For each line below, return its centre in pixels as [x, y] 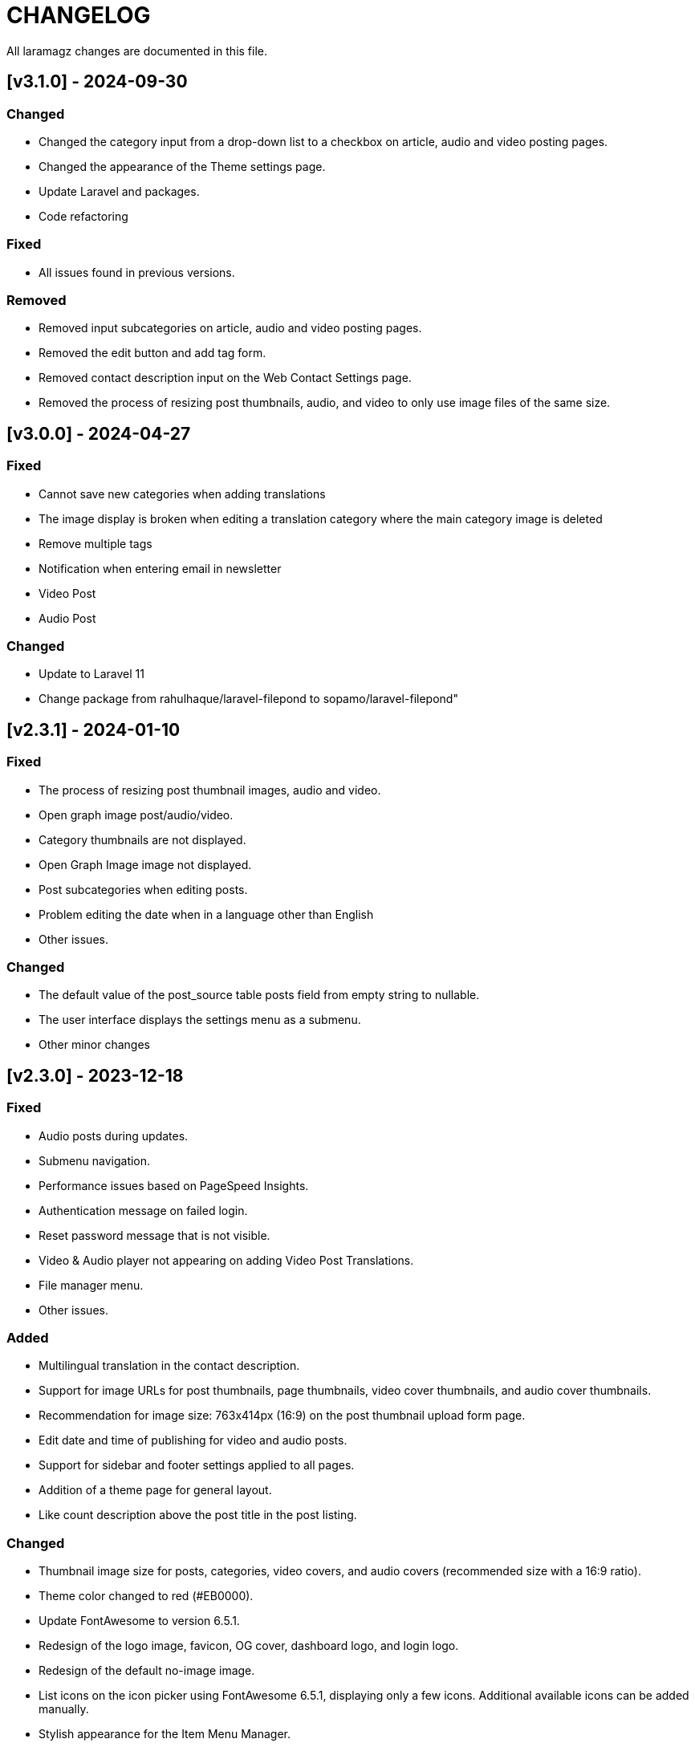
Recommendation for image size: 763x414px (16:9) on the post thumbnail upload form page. [282, 1416]
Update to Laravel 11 [91, 674]
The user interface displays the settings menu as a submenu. [200, 1020]
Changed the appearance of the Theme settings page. [182, 166]
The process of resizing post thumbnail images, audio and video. [210, 790]
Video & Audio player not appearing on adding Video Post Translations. [226, 1260]
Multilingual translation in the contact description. [169, 1366]
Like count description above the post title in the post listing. [198, 1515]
